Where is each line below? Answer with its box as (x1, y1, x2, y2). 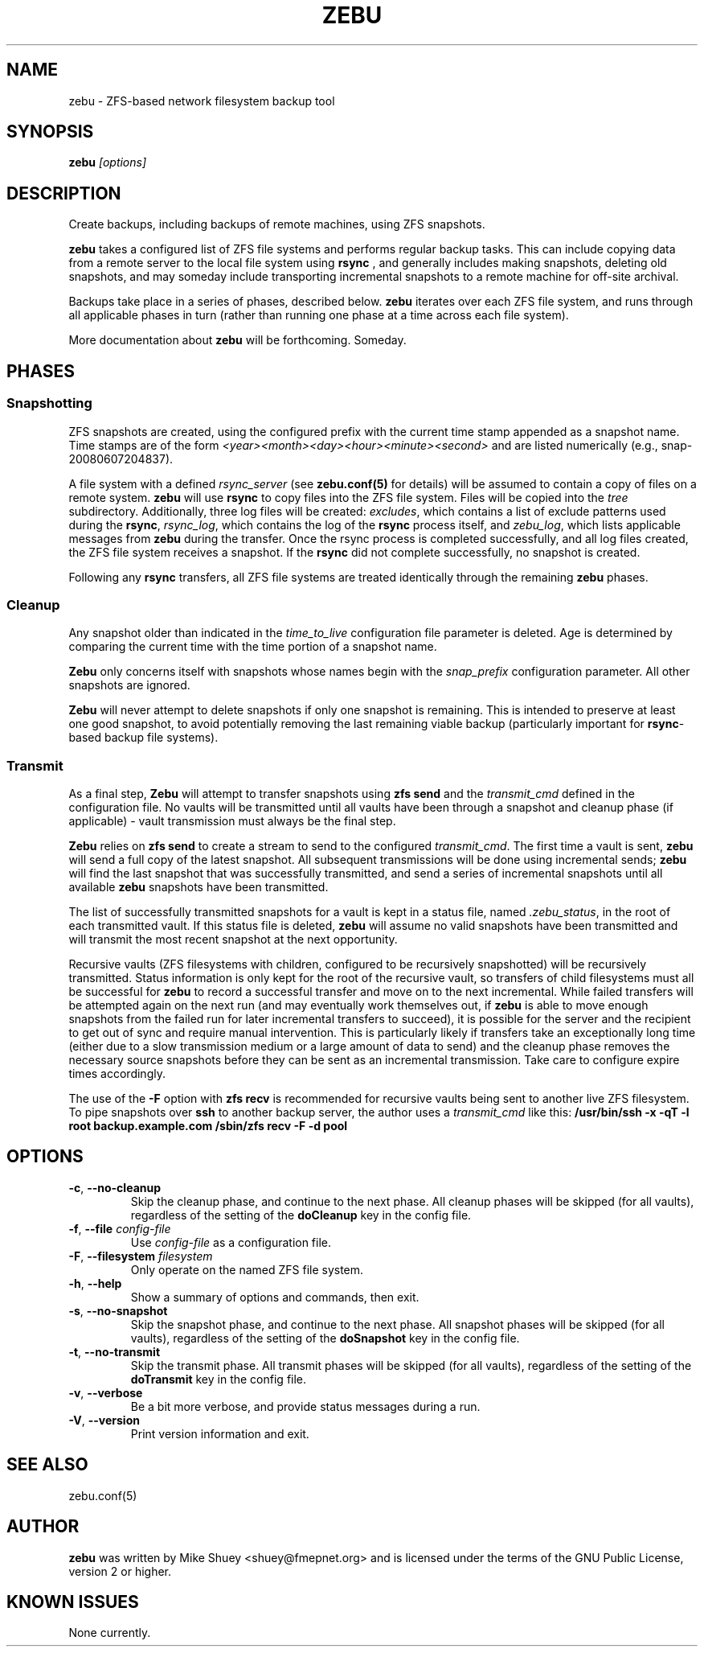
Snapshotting (6, 395, 92, 412)
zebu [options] (68, 155, 147, 170)
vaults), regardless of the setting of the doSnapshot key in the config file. (130, 1330, 520, 1345)
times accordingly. (68, 1067, 166, 1080)
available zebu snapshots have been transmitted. (68, 880, 329, 894)
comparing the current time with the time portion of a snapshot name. (68, 639, 437, 654)
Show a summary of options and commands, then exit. (130, 1289, 420, 1304)
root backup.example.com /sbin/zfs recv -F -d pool (68, 1119, 348, 1133)
